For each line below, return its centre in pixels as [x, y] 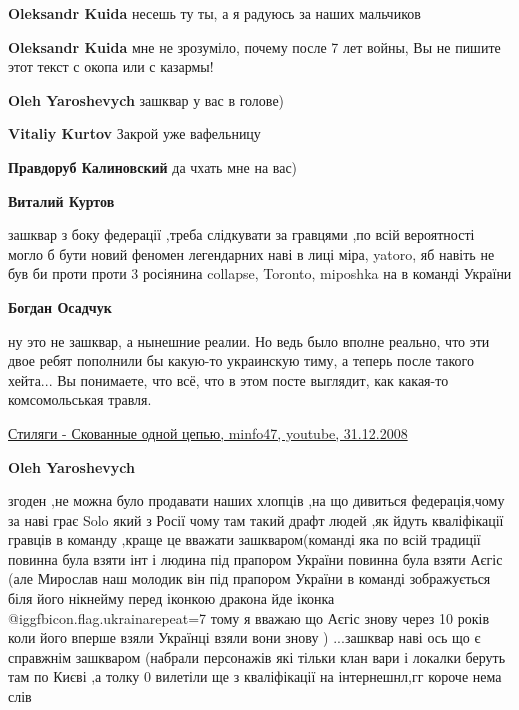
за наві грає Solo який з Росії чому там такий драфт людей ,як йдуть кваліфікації [256, 519]
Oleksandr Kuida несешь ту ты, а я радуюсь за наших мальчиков [214, 13]
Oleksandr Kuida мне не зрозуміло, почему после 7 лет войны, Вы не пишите [254, 46]
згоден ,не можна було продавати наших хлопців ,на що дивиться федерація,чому [256, 500]
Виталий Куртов [61, 200]
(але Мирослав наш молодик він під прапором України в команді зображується [249, 578]
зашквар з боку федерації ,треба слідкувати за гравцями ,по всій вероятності [241, 234]
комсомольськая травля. [80, 399]
